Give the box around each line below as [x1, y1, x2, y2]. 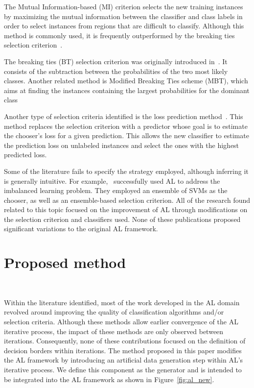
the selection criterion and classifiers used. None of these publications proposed [4, 214, 241, 224]
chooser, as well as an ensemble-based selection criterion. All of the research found [4, 194, 251, 205]
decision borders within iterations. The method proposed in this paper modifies [4, 345, 242, 355]
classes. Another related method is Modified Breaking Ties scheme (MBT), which [4, 75, 248, 86]
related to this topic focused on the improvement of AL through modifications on [4, 204, 248, 215]
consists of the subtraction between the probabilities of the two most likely [4, 66, 228, 76]
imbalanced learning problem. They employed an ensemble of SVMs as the [4, 185, 228, 195]
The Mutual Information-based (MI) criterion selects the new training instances [4, 1, 243, 11]
